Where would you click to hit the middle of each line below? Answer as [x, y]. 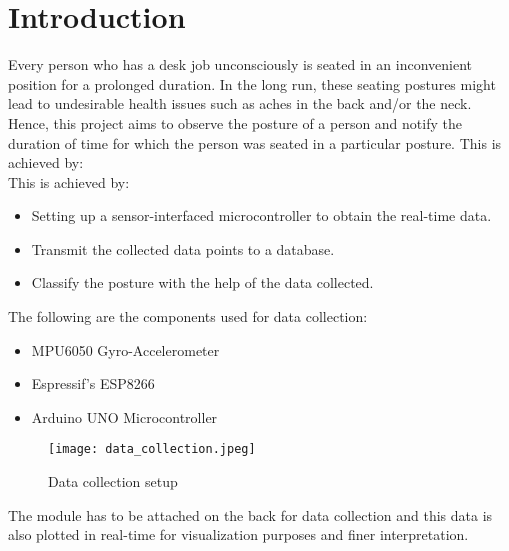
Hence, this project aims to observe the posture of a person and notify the [235, 122]
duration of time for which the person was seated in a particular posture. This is [255, 142]
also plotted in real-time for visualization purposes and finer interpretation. [238, 534]
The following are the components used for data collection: [188, 316]
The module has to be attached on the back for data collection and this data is [250, 514]
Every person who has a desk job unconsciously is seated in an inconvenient [240, 64]
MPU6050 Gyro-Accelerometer [125, 349]
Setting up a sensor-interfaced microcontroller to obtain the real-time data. [261, 215]
